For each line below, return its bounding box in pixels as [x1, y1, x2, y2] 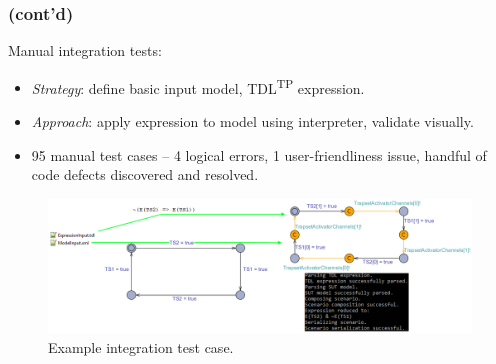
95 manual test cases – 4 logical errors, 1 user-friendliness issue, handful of [31, 144, 487, 165]
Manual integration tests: [8, 40, 162, 61]
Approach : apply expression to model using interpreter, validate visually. [31, 111, 474, 132]
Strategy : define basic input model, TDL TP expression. [31, 74, 365, 98]
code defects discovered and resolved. [31, 164, 259, 185]
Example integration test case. [48, 336, 234, 357]
